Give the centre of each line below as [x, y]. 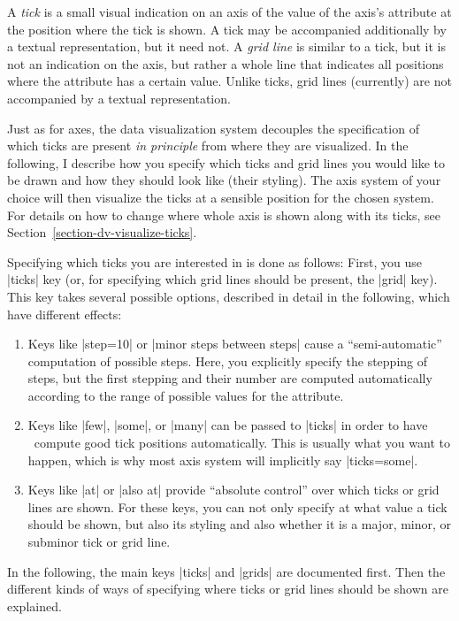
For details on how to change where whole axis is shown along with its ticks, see [224, 215]
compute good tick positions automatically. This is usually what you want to [242, 443]
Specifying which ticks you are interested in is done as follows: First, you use [215, 261]
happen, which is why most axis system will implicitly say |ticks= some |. [223, 460]
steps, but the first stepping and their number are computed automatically [230, 378]
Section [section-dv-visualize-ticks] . [102, 232]
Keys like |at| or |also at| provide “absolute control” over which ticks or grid [233, 490]
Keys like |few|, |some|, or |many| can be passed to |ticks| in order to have [228, 425]
